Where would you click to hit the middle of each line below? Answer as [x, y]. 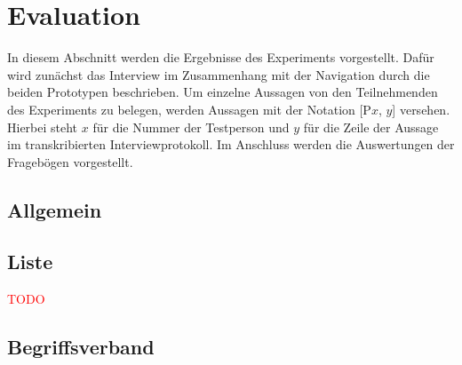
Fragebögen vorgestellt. [70, 161]
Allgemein [55, 209]
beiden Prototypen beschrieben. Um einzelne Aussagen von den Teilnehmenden [223, 92]
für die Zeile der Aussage [371, 127]
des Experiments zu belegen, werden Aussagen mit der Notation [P [189, 109]
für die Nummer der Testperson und [191, 127]
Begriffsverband [81, 347]
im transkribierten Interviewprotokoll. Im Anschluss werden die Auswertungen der [231, 144]
